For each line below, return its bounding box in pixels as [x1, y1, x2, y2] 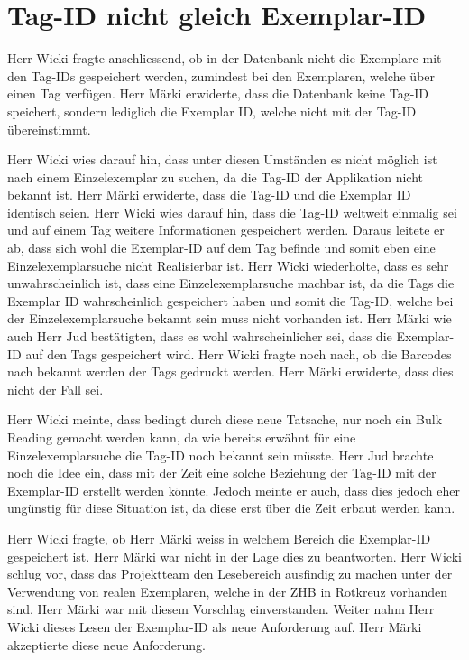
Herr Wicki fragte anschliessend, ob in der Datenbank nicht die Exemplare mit [7, 49, 442, 68]
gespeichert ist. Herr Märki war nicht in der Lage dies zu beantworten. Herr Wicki [7, 546, 462, 565]
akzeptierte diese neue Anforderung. [7, 635, 206, 654]
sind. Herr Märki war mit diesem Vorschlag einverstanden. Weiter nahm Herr [7, 600, 435, 618]
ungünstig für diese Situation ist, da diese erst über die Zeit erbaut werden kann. [7, 498, 455, 517]
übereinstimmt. [7, 119, 91, 138]
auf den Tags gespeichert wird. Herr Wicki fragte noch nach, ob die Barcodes [25, 344, 452, 363]
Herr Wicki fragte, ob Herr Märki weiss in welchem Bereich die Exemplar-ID [7, 528, 431, 547]
